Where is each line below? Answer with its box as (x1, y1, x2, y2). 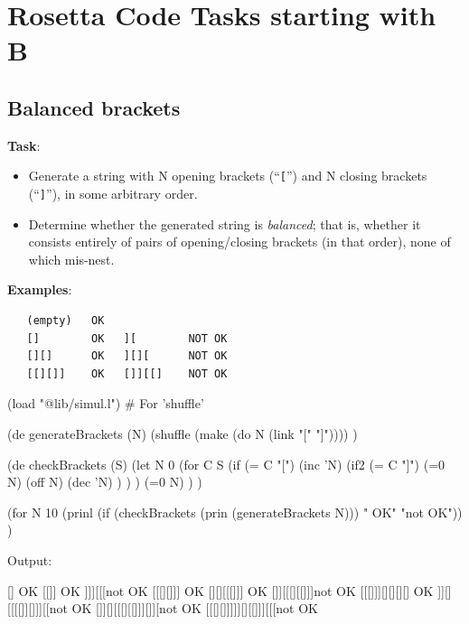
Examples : (7, 280, 72, 299)
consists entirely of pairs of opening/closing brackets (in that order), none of (28, 232, 451, 251)
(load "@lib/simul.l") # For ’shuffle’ (7, 394, 204, 413)
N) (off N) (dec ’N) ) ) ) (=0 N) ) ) (7, 472, 202, 491)
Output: (7, 550, 52, 569)
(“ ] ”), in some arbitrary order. (28, 184, 198, 203)
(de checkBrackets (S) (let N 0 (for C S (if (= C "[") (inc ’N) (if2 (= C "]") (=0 (7, 454, 446, 473)
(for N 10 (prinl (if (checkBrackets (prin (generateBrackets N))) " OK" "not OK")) (7, 502, 463, 521)
